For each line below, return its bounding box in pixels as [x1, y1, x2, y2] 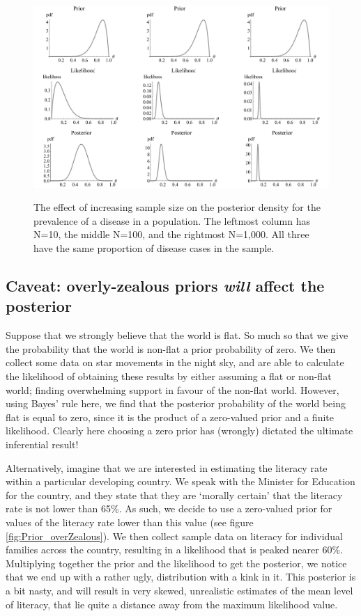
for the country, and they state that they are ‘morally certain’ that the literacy [6, 487, 343, 502]
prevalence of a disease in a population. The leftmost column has [33, 213, 310, 228]
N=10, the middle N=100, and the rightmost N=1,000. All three [33, 227, 309, 242]
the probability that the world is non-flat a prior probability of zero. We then [6, 341, 336, 356]
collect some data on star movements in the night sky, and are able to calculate [6, 355, 344, 370]
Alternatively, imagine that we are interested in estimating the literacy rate [6, 460, 328, 475]
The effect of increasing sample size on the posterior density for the [33, 200, 321, 214]
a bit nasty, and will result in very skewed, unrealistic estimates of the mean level [6, 583, 353, 597]
